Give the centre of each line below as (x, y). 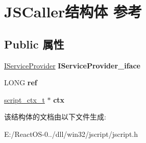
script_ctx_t (25, 99)
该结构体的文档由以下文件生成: (55, 117)
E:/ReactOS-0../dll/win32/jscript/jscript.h (71, 134)
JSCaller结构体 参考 (73, 11)
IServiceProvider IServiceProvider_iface (72, 65)
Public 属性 (34, 44)
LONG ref (21, 82)
